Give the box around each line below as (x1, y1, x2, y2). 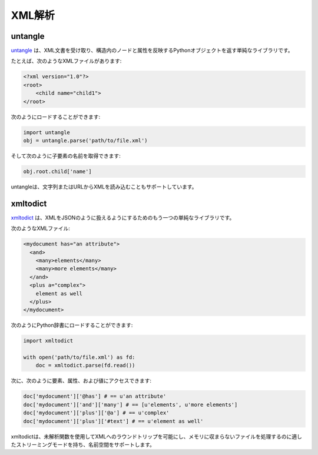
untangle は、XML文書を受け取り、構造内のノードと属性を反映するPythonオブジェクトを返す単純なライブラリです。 (11, 47, 294, 54)
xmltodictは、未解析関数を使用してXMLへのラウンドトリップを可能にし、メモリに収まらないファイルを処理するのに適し (11, 433, 303, 440)
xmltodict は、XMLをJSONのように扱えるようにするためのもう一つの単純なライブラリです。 (11, 214, 235, 221)
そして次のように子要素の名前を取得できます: (11, 152, 121, 159)
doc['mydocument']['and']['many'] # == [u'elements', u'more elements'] (23, 401, 238, 408)
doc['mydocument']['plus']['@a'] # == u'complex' (23, 410, 170, 416)
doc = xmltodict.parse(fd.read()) (35, 362, 135, 369)
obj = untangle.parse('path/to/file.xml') (23, 137, 148, 144)
